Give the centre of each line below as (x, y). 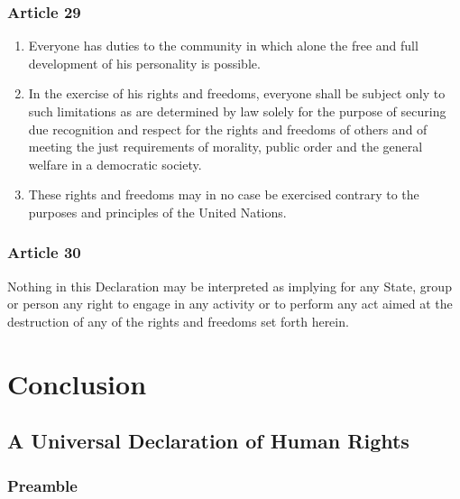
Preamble (42, 485)
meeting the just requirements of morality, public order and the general (225, 147)
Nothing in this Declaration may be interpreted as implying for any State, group (230, 286)
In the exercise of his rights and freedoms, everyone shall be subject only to (237, 93)
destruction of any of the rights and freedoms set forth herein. (178, 321)
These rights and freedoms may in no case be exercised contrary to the (224, 194)
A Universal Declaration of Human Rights (208, 441)
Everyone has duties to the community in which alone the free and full (223, 46)
